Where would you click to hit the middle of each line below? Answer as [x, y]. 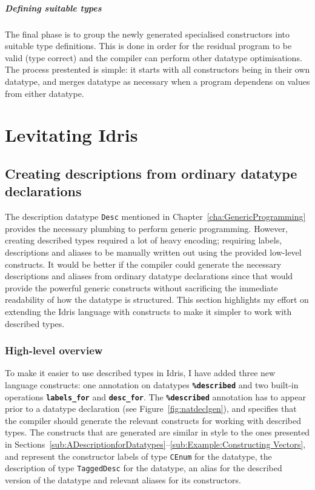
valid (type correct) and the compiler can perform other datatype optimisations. [154, 57]
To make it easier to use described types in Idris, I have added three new [140, 373]
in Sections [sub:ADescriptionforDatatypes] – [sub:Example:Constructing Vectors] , [155, 444]
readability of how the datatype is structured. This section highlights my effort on [157, 300]
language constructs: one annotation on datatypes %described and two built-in [152, 384]
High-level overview [54, 350]
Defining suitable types [53, 8]
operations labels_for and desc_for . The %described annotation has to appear [156, 396]
